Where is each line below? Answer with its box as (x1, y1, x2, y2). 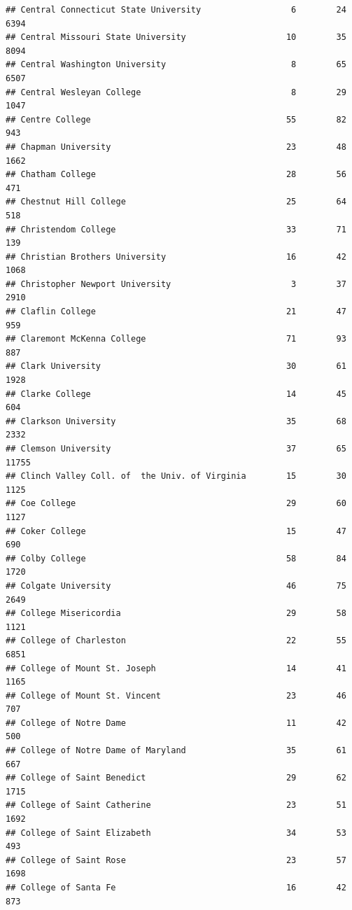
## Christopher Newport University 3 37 (6, 279, 346, 289)
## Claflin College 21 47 (6, 307, 346, 317)
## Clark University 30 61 (6, 361, 346, 372)
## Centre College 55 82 (6, 114, 346, 125)
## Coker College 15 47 (6, 526, 346, 536)
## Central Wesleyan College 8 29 (6, 87, 346, 97)
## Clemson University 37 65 (6, 444, 346, 454)
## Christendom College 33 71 (6, 224, 346, 234)
